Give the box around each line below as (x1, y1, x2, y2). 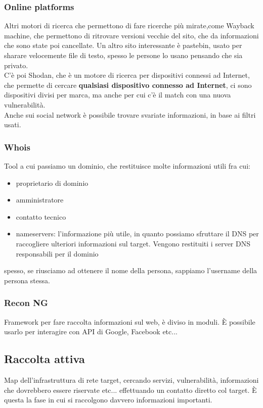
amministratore (16, 194, 64, 205)
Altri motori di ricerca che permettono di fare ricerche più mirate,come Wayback (4, 20, 254, 31)
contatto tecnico (16, 211, 66, 222)
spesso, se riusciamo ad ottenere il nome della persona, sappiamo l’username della (4, 265, 257, 276)
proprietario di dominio (16, 177, 89, 188)
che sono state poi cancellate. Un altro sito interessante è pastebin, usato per (4, 40, 242, 50)
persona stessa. (4, 275, 50, 285)
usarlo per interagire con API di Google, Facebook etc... (4, 326, 178, 337)
